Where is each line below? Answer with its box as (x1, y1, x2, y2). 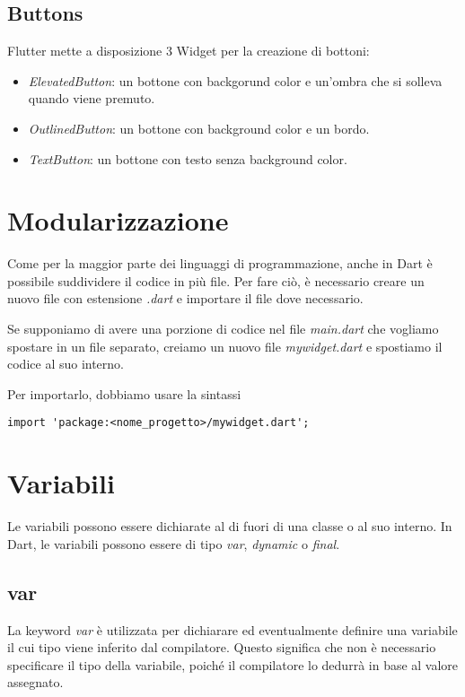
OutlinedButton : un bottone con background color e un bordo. (28, 118, 370, 137)
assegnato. (7, 673, 64, 692)
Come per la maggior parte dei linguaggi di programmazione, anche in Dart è (7, 254, 433, 273)
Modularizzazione (7, 202, 229, 239)
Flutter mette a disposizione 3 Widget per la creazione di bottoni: (7, 41, 370, 60)
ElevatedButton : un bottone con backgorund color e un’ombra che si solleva (28, 71, 443, 90)
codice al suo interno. (7, 354, 125, 373)
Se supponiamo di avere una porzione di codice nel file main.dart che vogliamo (7, 319, 439, 338)
